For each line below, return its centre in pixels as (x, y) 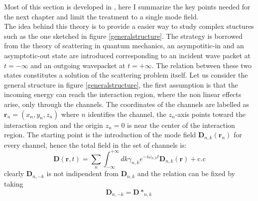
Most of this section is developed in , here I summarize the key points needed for (127, 6)
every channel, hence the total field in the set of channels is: (95, 145)
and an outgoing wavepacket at (78, 65)
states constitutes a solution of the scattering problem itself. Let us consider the (126, 75)
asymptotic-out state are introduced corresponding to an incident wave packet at (128, 55)
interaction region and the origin (54, 125)
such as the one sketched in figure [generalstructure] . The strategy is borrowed (124, 36)
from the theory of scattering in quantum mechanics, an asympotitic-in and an (124, 46)
